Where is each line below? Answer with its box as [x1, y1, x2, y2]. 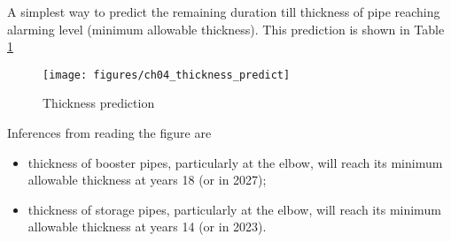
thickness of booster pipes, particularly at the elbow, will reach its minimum [27, 153, 443, 171]
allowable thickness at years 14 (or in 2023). [27, 217, 267, 236]
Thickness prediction [43, 94, 155, 112]
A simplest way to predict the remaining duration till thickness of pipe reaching [7, 3, 440, 20]
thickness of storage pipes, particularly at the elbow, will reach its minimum [27, 200, 441, 218]
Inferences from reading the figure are [7, 124, 212, 142]
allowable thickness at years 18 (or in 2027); [27, 170, 267, 189]
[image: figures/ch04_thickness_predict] [43, 68, 291, 81]
